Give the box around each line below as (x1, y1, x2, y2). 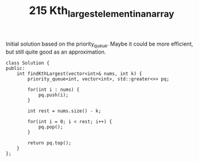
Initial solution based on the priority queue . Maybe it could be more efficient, (5, 40, 194, 49)
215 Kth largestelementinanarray (29, 4, 175, 19)
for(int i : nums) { (27, 86, 80, 93)
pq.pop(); (38, 124, 63, 130)
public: (5, 65, 26, 71)
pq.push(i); (38, 92, 69, 98)
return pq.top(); (27, 139, 71, 146)
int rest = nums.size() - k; (27, 108, 102, 114)
